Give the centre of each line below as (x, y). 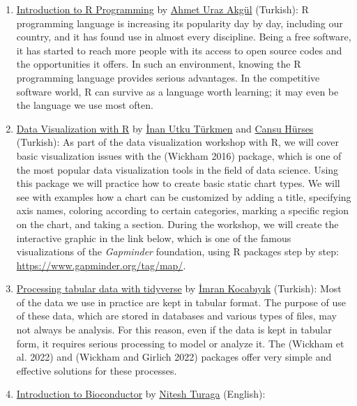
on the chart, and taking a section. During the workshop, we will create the (177, 224)
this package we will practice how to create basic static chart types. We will (178, 183)
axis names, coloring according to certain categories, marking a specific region (182, 210)
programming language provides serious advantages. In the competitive (168, 77)
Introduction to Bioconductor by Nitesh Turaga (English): (141, 394)
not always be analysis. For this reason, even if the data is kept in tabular (174, 330)
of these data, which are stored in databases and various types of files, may (176, 316)
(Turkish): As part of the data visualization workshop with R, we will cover (178, 142)
